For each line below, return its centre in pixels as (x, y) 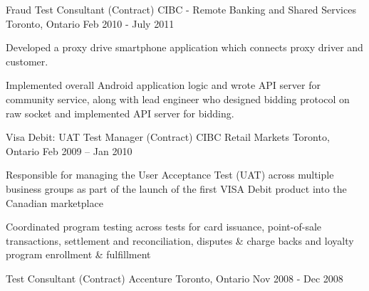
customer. (27, 61)
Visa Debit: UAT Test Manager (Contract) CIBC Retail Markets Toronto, (168, 137)
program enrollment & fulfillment (78, 254)
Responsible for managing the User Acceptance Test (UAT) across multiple (170, 175)
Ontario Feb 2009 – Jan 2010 (69, 150)
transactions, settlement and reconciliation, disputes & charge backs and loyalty (180, 240)
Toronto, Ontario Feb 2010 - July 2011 (90, 23)
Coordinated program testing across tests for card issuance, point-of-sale (164, 227)
